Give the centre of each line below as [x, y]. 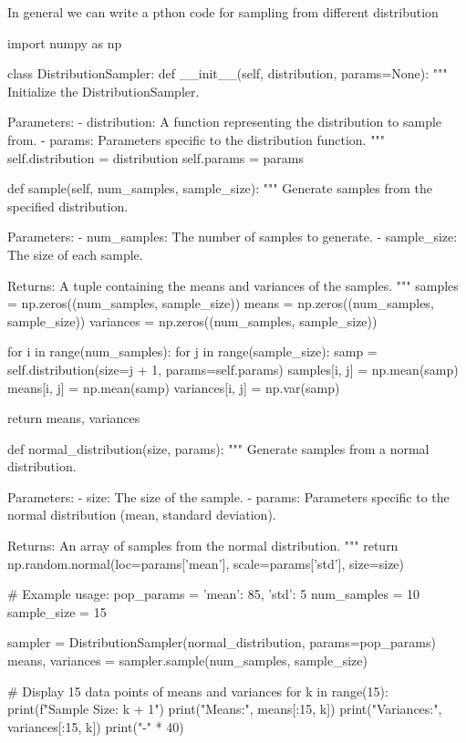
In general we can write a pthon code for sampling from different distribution [223, 12]
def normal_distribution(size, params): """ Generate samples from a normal [218, 448]
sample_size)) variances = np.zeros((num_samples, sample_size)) [192, 320]
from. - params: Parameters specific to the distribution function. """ [196, 139]
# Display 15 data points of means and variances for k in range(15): [198, 691]
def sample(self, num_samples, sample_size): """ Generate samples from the [220, 188]
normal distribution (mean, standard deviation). [142, 515]
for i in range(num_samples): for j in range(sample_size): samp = [192, 351]
